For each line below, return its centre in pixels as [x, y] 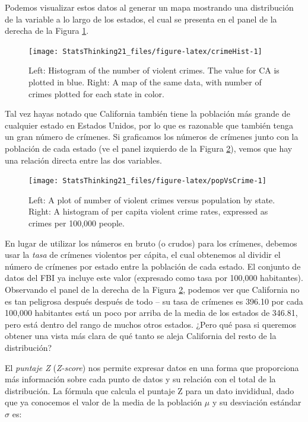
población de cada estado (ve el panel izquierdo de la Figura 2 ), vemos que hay [149, 148]
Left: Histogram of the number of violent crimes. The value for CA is [154, 70]
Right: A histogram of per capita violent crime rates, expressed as [148, 211]
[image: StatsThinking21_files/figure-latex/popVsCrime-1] [147, 181]
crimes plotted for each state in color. [96, 93]
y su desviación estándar [257, 402]
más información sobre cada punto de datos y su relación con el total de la [140, 379]
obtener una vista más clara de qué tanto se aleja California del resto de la [141, 336]
